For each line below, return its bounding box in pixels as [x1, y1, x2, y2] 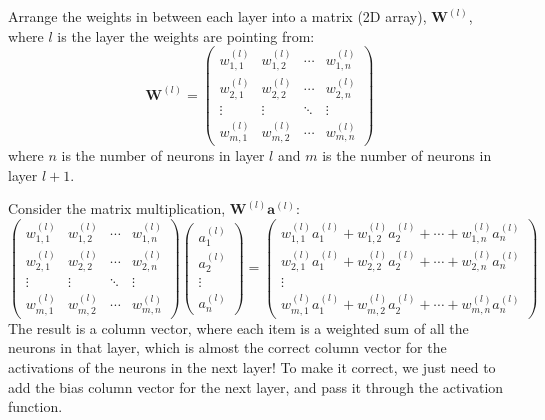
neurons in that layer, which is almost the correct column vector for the [8, 337, 447, 358]
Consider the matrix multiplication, [8, 198, 226, 219]
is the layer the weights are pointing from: [57, 25, 315, 46]
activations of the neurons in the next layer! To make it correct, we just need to [8, 356, 496, 377]
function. [8, 396, 63, 417]
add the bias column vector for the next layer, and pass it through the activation [8, 376, 504, 397]
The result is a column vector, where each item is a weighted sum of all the [8, 317, 469, 338]
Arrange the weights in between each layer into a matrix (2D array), [8, 6, 427, 26]
